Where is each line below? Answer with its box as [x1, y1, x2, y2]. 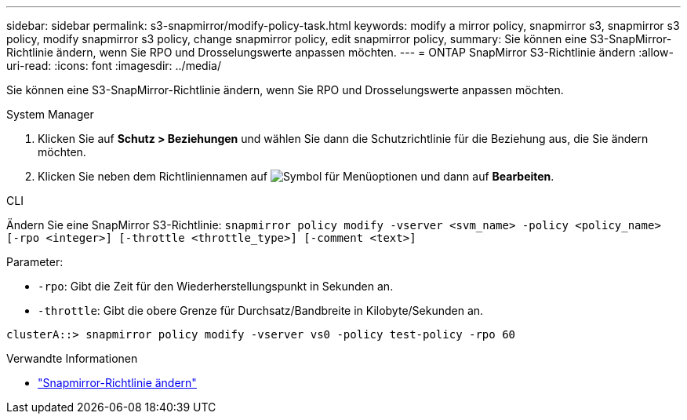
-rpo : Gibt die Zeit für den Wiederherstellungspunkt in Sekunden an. [38, 279, 394, 293]
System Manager [6, 108, 94, 121]
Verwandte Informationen [6, 352, 138, 365]
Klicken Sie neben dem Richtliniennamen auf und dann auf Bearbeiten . [38, 170, 554, 183]
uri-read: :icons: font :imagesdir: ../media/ [6, 59, 221, 72]
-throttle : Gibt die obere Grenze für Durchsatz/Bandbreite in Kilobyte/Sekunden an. [38, 304, 484, 317]
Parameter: [6, 255, 64, 268]
